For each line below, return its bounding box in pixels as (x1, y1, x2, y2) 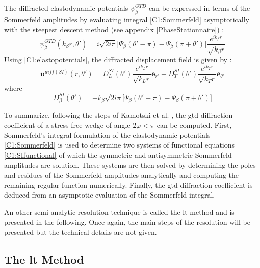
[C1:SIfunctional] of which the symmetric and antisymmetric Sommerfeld (4, 149, 232, 160)
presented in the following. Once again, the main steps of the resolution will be (4, 216, 250, 227)
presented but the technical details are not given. (4, 227, 157, 237)
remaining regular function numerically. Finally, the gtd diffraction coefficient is (4, 179, 253, 190)
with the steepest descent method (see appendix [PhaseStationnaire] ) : (4, 24, 224, 35)
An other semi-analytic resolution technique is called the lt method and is (4, 206, 235, 217)
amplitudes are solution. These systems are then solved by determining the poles (4, 159, 256, 170)
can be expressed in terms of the (149, 3, 250, 13)
